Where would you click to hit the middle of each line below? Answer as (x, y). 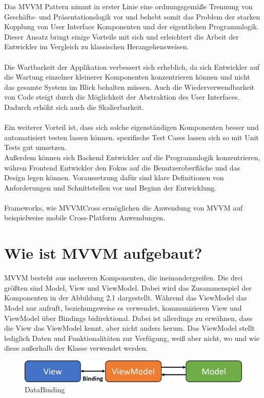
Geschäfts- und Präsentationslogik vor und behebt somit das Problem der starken (132, 16)
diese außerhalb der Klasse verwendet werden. (76, 348)
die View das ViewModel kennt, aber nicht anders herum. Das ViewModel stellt (130, 328)
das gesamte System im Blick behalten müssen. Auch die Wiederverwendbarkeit (129, 87)
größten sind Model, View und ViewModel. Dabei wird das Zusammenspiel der (128, 287)
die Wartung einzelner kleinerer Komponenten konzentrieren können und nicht (127, 77)
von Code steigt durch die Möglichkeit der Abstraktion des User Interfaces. (122, 97)
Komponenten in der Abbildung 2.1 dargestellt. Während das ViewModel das (126, 298)
